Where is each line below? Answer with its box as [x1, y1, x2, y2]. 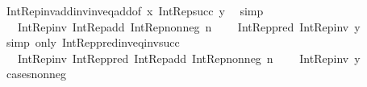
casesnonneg [6, 65, 67, 82]
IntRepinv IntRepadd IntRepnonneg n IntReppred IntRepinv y [17, 18, 361, 35]
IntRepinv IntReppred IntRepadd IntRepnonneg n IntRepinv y [17, 49, 361, 66]
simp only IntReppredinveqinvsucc [6, 34, 180, 51]
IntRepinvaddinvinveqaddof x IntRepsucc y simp [6, 2, 264, 19]
